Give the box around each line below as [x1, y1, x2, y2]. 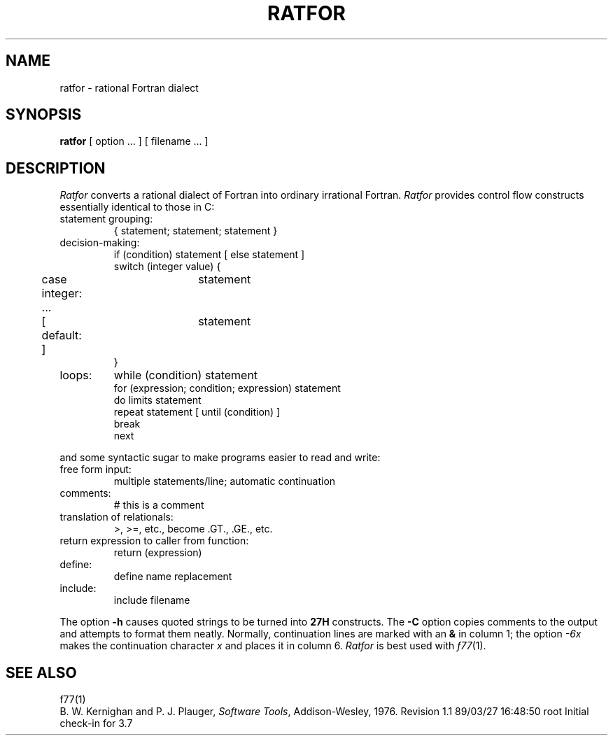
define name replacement [113, 570, 232, 583]
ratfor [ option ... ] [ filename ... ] [59, 135, 209, 148]
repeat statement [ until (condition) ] [113, 406, 281, 418]
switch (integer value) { [113, 260, 221, 273]
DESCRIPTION [6, 159, 106, 177]
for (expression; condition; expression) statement [113, 382, 341, 395]
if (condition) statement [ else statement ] [113, 248, 305, 261]
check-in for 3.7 [59, 717, 133, 730]
